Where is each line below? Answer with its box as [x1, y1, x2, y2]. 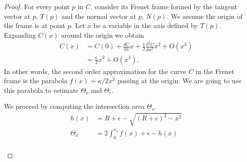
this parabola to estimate [4, 85, 79, 95]
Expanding [4, 29, 36, 40]
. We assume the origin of [166, 11, 243, 21]
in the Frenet [196, 66, 234, 76]
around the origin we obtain [61, 29, 144, 40]
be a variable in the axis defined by [93, 20, 198, 30]
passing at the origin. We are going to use [117, 75, 242, 86]
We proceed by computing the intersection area [4, 101, 145, 111]
